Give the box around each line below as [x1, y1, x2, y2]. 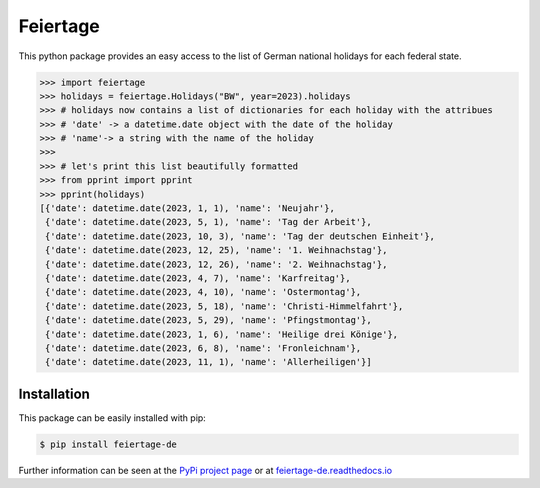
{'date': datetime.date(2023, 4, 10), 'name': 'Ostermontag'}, [45, 286, 362, 298]
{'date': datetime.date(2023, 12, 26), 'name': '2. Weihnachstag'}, [45, 258, 388, 270]
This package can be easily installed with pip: [18, 411, 207, 424]
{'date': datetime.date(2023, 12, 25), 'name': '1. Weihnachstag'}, [45, 245, 388, 256]
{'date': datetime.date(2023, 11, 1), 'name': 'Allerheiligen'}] [45, 356, 372, 368]
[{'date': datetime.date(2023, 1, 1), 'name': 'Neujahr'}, [39, 203, 335, 214]
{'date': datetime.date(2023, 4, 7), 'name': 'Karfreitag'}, [45, 273, 351, 284]
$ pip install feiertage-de [39, 438, 177, 450]
